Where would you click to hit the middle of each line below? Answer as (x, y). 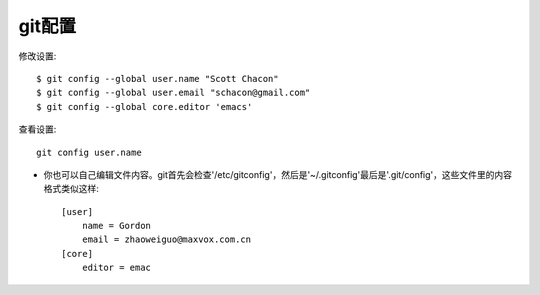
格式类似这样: (71, 189)
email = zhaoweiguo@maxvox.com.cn (166, 239)
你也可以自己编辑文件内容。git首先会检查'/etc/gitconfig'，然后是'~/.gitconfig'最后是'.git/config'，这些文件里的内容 (278, 174)
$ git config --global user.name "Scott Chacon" (157, 78)
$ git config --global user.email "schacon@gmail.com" (173, 93)
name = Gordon (116, 226)
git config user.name (89, 152)
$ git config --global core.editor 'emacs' (144, 106)
